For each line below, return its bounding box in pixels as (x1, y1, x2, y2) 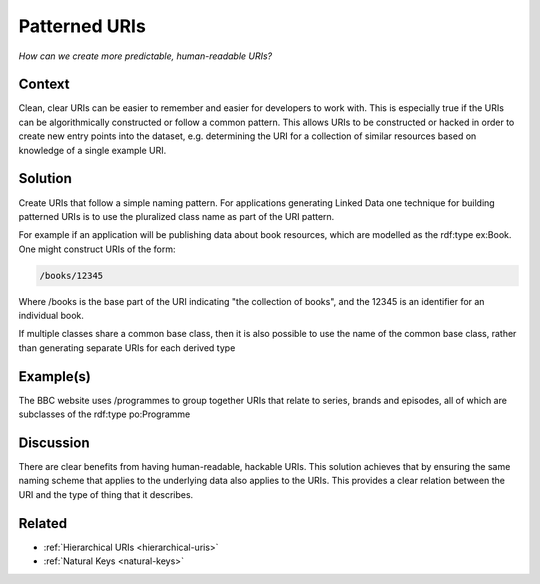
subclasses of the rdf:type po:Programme (18, 408, 191, 420)
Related (18, 515, 68, 532)
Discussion (18, 434, 90, 451)
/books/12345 (39, 270, 104, 281)
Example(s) (18, 368, 92, 385)
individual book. (18, 310, 85, 322)
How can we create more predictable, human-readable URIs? (18, 50, 273, 62)
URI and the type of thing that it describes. (18, 488, 194, 500)
